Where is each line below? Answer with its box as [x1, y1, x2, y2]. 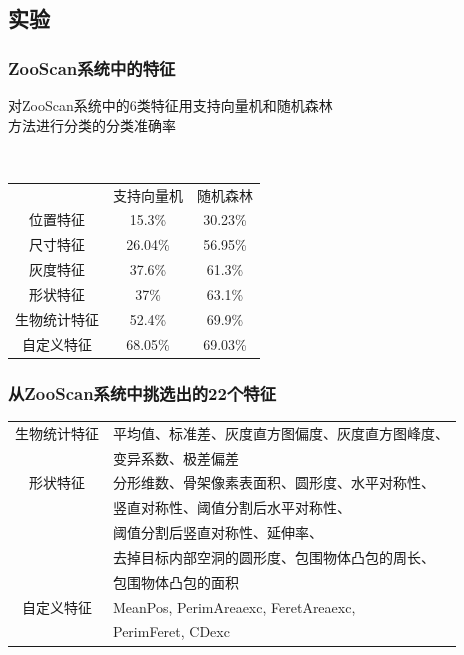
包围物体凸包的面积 [113, 571, 239, 592]
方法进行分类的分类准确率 [8, 114, 176, 135]
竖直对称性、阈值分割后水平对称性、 [113, 497, 351, 518]
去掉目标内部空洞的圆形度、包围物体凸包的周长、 [113, 546, 435, 567]
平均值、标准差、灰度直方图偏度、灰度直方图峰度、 [113, 422, 449, 443]
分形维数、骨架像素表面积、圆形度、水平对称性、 [113, 472, 435, 493]
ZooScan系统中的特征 [8, 55, 176, 80]
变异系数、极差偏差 [113, 447, 239, 468]
